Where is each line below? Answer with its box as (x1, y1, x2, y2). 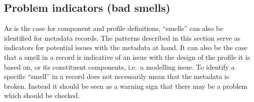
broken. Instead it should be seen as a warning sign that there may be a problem (4, 80, 248, 91)
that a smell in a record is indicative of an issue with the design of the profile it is (4, 51, 250, 62)
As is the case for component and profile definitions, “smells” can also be (4, 23, 223, 33)
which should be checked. (4, 90, 80, 101)
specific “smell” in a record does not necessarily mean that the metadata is (4, 71, 229, 81)
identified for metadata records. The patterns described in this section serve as (4, 32, 241, 43)
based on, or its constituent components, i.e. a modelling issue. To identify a (4, 61, 235, 72)
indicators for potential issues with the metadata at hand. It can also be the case (4, 42, 248, 52)
